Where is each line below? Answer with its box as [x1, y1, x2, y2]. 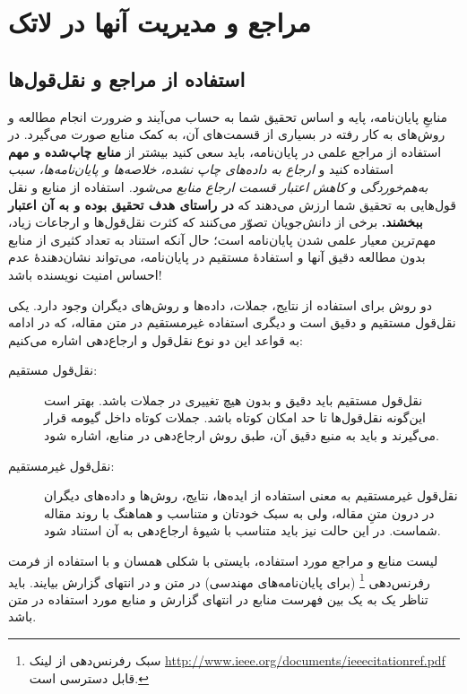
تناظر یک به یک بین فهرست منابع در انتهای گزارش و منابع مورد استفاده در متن [8, 589, 428, 608]
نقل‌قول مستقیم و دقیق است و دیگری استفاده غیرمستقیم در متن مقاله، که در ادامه [8, 313, 456, 332]
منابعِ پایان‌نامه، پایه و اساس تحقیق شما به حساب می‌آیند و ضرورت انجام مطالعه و [8, 107, 448, 126]
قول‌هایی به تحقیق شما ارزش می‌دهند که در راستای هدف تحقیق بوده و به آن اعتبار [8, 195, 457, 213]
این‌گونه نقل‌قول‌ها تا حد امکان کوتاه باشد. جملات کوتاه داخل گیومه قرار [44, 408, 426, 427]
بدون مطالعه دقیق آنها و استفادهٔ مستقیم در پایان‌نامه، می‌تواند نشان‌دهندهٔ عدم [8, 247, 426, 266]
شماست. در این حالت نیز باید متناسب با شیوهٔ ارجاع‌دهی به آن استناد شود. [44, 521, 441, 540]
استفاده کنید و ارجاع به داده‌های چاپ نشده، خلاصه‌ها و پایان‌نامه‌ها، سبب [8, 160, 393, 178]
